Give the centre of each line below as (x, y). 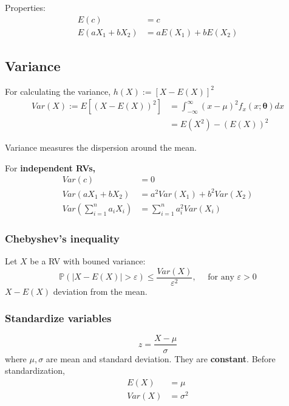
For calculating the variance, (58, 91)
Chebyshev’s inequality (62, 238)
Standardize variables (58, 318)
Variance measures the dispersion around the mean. (101, 147)
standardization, (35, 370)
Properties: (25, 7)
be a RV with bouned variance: (88, 261)
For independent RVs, (50, 167)
